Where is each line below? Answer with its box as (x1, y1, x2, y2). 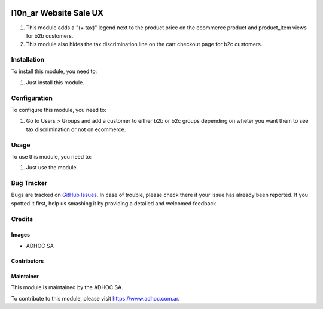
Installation (11, 56, 45, 64)
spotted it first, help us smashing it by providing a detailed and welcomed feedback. (11, 199, 218, 207)
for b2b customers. (26, 32, 74, 39)
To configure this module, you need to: (11, 106, 107, 113)
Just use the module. (26, 164, 78, 171)
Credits (11, 214, 33, 223)
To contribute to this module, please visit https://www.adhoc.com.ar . (11, 295, 180, 302)
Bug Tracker (11, 179, 48, 187)
